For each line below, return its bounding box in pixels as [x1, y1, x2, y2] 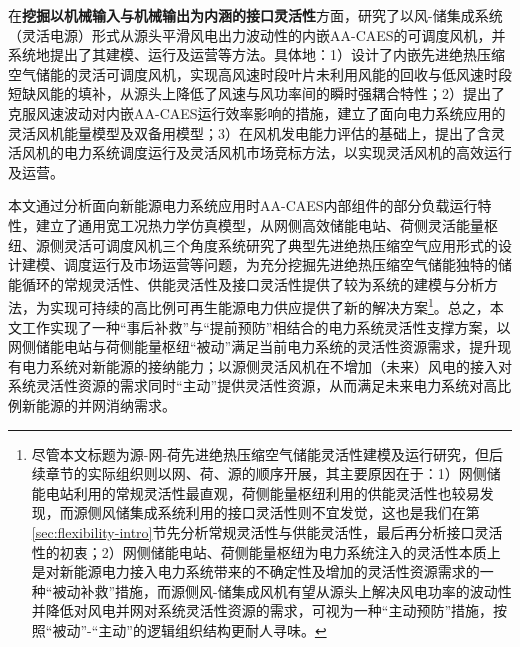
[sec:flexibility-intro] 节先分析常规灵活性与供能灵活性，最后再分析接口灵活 [31, 521, 503, 542]
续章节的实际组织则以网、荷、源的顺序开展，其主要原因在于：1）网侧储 [31, 463, 501, 484]
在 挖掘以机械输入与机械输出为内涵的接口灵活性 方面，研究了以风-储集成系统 [8, 5, 503, 25]
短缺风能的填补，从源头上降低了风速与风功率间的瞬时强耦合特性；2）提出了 [8, 83, 505, 104]
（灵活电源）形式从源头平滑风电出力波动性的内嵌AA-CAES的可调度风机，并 [8, 24, 506, 45]
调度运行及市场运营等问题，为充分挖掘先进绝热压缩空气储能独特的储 [63, 254, 512, 275]
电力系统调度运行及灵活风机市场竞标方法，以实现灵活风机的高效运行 [63, 142, 512, 163]
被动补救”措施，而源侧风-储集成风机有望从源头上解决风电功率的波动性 [52, 580, 512, 601]
